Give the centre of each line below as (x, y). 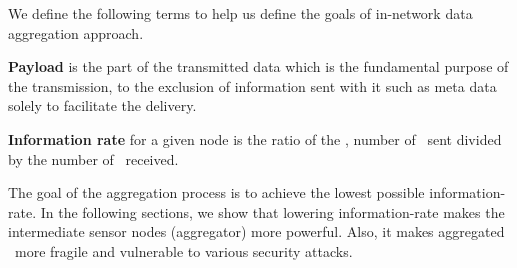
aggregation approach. (76, 32)
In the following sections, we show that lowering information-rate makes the (272, 211)
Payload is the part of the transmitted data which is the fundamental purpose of (258, 66)
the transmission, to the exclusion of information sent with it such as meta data (252, 85)
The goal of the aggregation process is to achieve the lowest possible (216, 192)
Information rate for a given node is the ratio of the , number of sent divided (255, 138)
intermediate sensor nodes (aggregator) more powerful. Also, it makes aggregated (256, 231)
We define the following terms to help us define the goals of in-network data (240, 13)
